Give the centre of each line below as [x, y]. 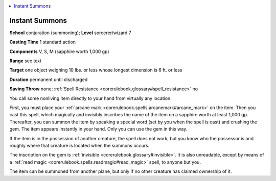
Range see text [26, 61]
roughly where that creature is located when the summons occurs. [79, 145]
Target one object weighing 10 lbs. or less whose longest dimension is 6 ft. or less [96, 70]
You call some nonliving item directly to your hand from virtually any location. [91, 98]
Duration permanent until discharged [49, 80]
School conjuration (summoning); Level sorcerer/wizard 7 [70, 33]
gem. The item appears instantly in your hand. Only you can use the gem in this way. [98, 129]
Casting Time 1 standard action [43, 42]
